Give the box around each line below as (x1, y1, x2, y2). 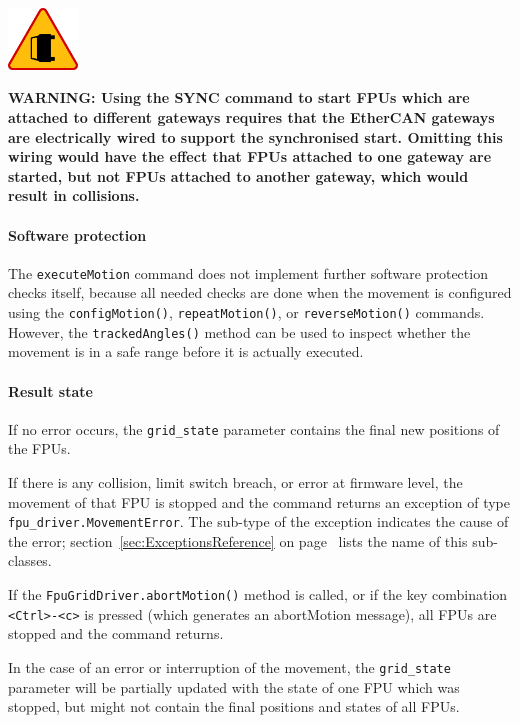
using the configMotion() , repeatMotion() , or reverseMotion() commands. (8, 302, 485, 323)
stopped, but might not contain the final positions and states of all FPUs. (8, 696, 460, 717)
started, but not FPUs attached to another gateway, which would (8, 165, 469, 186)
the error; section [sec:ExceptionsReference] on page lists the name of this (8, 530, 468, 551)
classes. (8, 550, 52, 571)
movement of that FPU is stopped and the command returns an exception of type (8, 491, 510, 512)
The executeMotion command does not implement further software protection (8, 262, 488, 283)
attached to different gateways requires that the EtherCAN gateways (8, 107, 495, 128)
